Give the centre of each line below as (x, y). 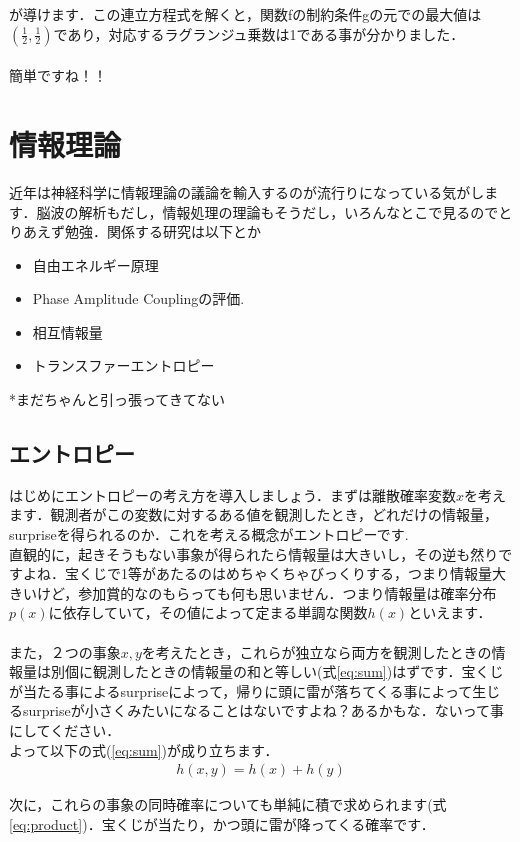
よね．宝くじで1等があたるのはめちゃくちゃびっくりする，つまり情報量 (257, 573)
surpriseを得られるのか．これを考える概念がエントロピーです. (209, 534)
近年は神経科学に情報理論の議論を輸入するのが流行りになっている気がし (247, 191)
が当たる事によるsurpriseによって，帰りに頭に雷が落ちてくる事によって (241, 690)
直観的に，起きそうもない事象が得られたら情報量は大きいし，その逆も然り (254, 553)
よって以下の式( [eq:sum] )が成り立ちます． (144, 749)
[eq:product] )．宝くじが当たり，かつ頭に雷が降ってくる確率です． (222, 823)
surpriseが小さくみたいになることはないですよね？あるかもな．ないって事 (263, 710)
